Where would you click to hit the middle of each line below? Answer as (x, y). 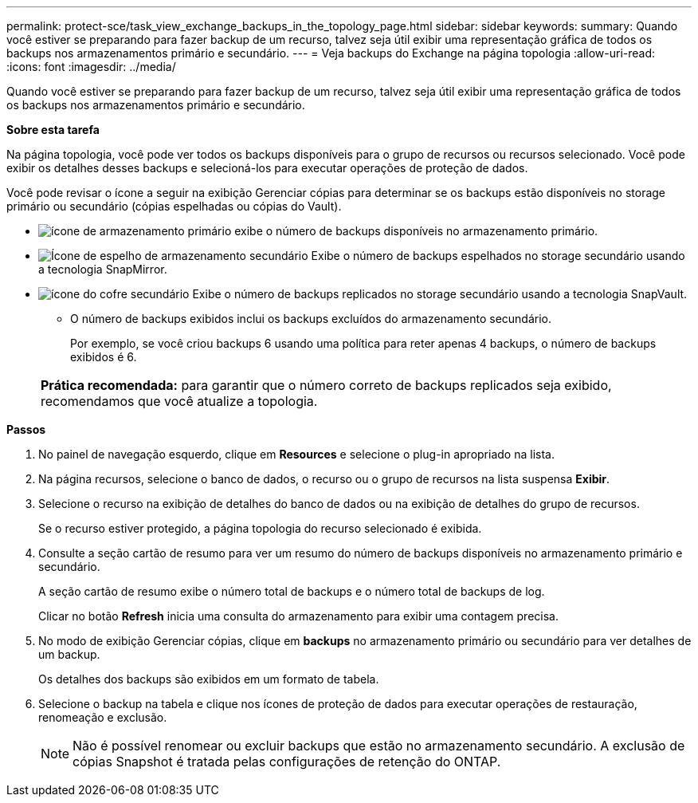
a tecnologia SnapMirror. (103, 269)
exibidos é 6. (104, 357)
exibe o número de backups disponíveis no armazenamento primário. (416, 231)
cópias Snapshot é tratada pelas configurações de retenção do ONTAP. (287, 762)
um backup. (69, 654)
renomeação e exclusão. (103, 717)
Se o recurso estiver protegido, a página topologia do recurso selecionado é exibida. (260, 528)
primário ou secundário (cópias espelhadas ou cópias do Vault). (174, 206)
